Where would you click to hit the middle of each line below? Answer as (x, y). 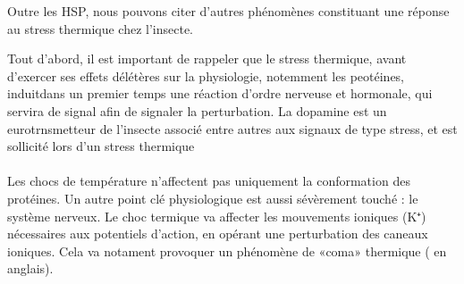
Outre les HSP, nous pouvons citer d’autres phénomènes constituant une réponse (228, 11)
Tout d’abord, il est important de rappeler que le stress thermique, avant (207, 58)
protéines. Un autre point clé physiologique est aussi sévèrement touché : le (213, 198)
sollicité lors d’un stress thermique (101, 146)
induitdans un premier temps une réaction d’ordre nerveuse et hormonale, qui (220, 93)
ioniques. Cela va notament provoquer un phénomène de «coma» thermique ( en (227, 251)
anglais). (30, 268)
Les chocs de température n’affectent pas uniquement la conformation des (209, 181)
